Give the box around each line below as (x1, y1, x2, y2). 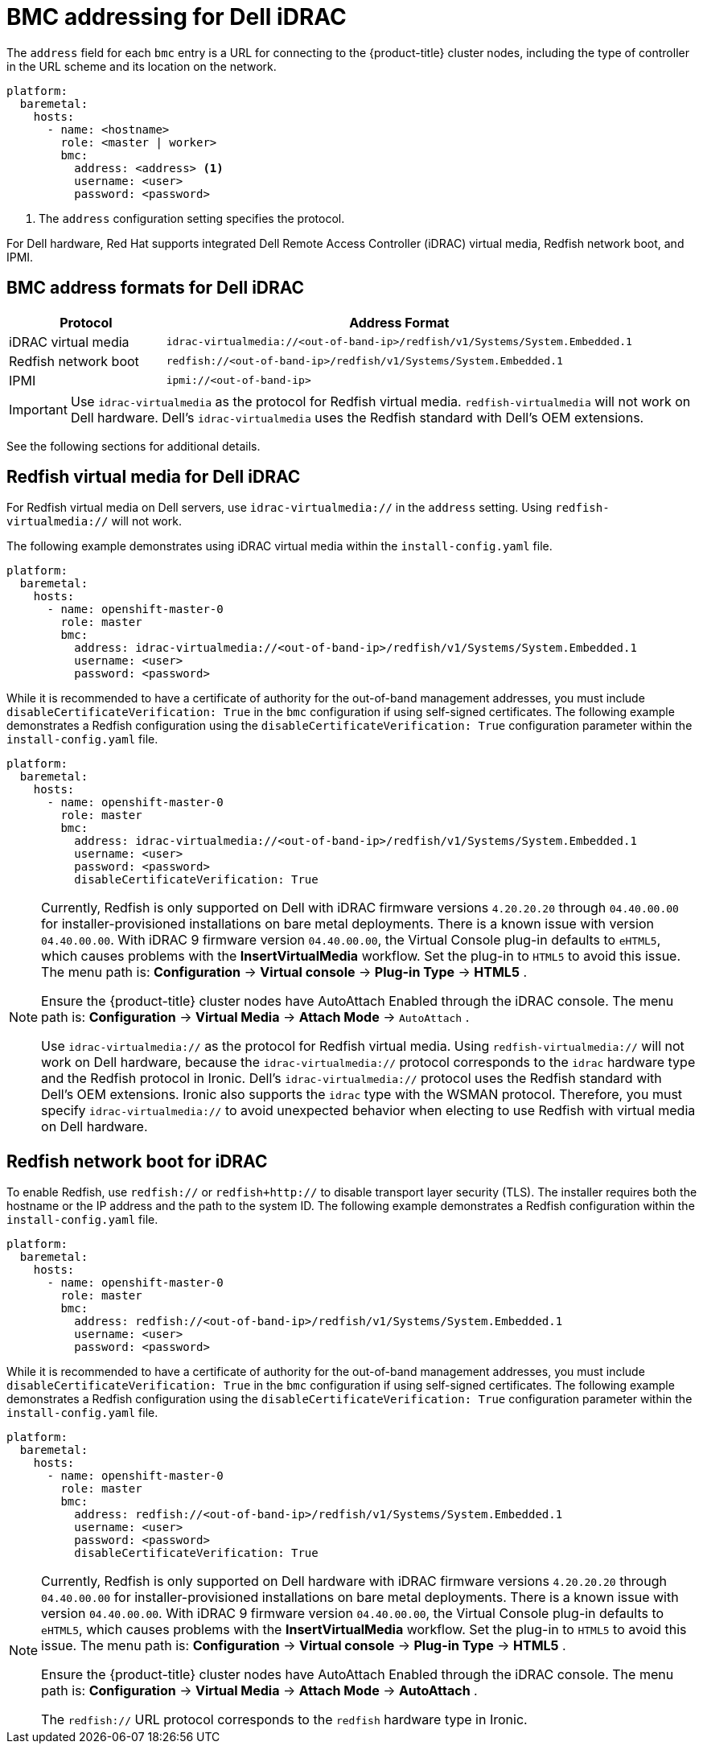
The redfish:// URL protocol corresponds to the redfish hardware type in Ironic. (41, 1711, 528, 1728)
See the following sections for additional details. (6, 439, 261, 453)
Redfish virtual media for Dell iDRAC (6, 467, 301, 488)
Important (9, 401, 68, 418)
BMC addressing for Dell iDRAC (6, 3, 347, 31)
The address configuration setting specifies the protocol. (39, 211, 345, 225)
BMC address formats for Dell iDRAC (6, 278, 305, 299)
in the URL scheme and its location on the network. (6, 59, 277, 73)
